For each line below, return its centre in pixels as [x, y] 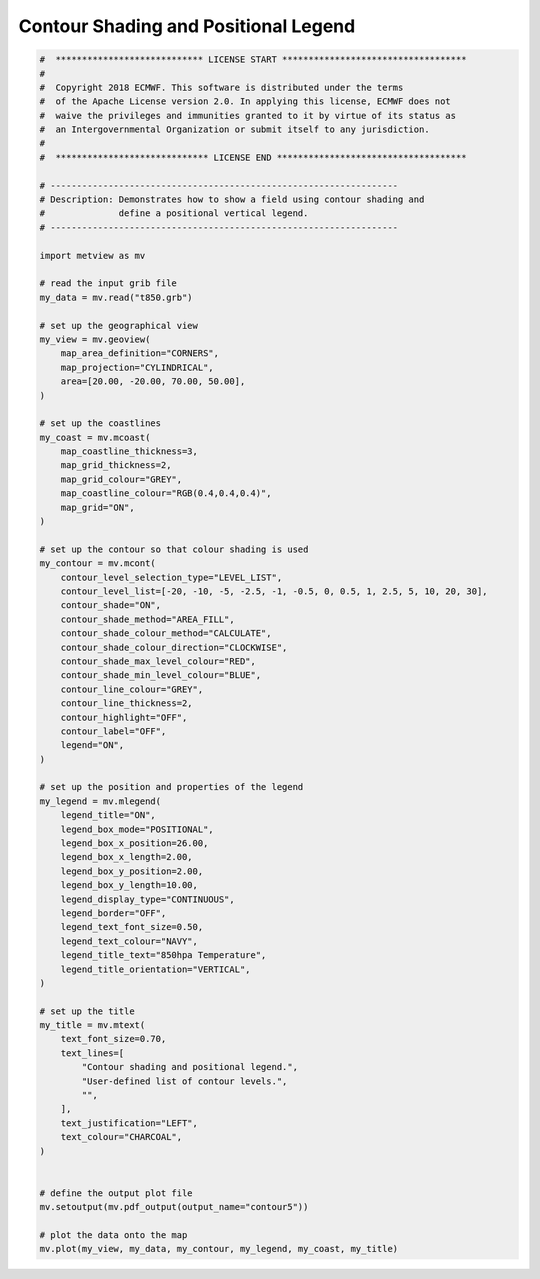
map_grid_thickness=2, [116, 465]
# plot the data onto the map [113, 1234]
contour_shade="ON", [111, 605]
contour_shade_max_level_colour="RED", [158, 661]
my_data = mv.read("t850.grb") [116, 297]
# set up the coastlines [100, 423]
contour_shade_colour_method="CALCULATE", [166, 633]
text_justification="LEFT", [129, 1123]
